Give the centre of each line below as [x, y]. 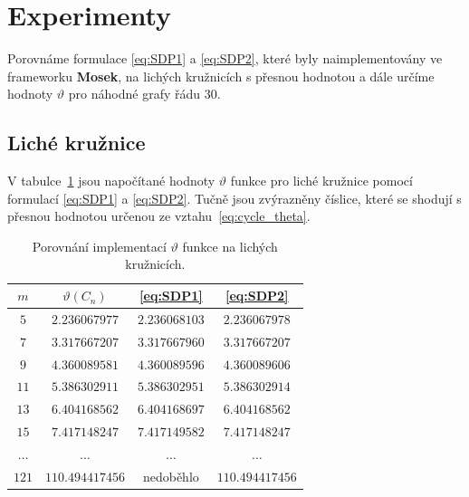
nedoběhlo [171, 476]
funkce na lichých [230, 246]
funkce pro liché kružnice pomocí [321, 181]
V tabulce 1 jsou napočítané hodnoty [111, 181]
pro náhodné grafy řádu [134, 94]
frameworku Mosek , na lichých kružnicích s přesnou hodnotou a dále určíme [221, 76]
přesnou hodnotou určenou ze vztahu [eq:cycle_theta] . [159, 216]
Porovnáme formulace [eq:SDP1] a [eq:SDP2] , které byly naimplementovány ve [225, 58]
